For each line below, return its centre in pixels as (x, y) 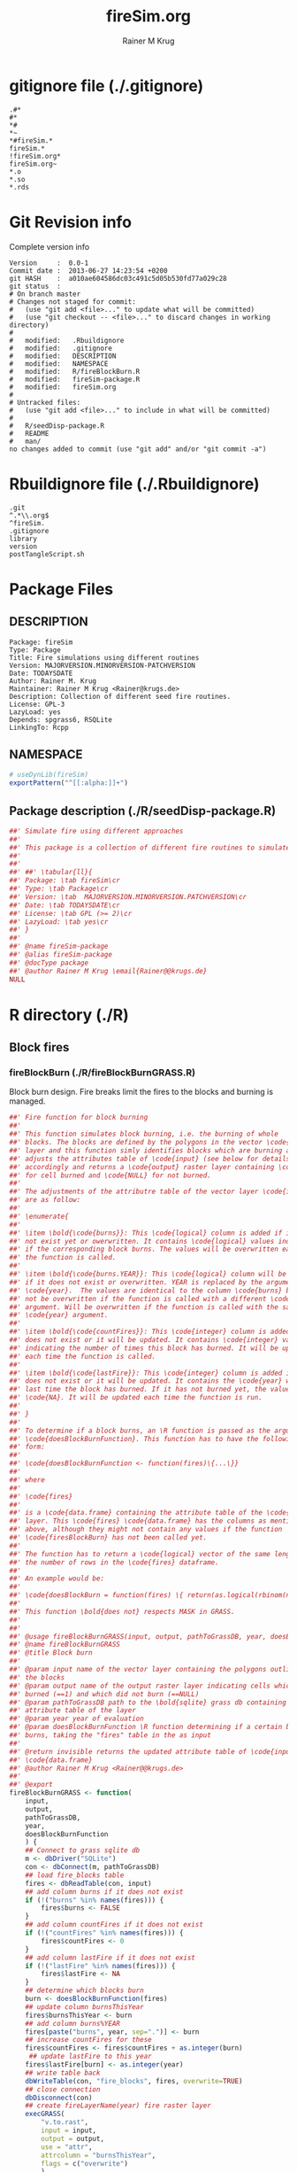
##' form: (27, 1447)
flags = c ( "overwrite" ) (84, 2163)
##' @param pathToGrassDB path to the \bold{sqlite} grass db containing (148, 1703)
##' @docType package (49, 963)
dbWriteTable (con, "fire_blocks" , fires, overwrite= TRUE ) (134, 2081)
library (23, 539)
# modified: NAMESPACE (59, 364)
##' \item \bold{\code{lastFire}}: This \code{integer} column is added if (152, 1373)
